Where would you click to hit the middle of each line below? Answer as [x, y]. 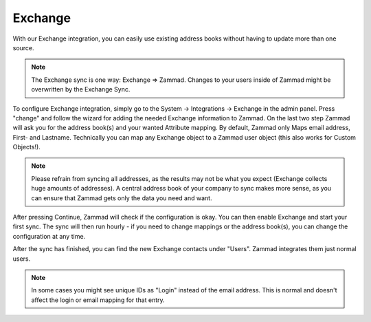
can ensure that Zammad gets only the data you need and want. [122, 198]
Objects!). [26, 147]
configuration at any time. [49, 236]
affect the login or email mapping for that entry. [98, 300]
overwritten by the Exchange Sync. [81, 89]
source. [23, 47]
